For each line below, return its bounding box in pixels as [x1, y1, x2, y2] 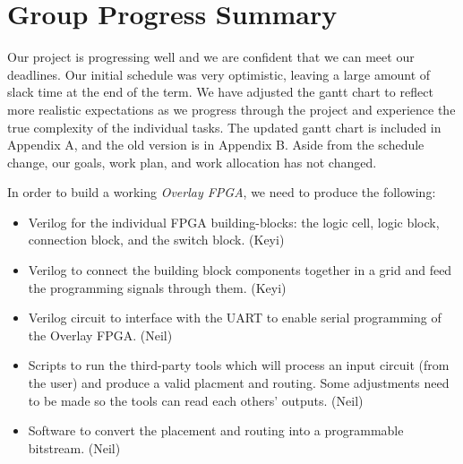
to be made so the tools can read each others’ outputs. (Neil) [28, 391, 364, 409]
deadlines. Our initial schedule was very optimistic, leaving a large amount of [7, 64, 431, 83]
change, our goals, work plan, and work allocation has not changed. [7, 152, 377, 171]
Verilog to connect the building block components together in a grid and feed [28, 261, 452, 279]
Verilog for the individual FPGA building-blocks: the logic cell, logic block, [28, 212, 440, 231]
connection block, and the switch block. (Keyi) [28, 230, 285, 249]
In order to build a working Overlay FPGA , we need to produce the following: [7, 183, 436, 202]
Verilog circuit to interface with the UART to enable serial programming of [28, 308, 442, 327]
